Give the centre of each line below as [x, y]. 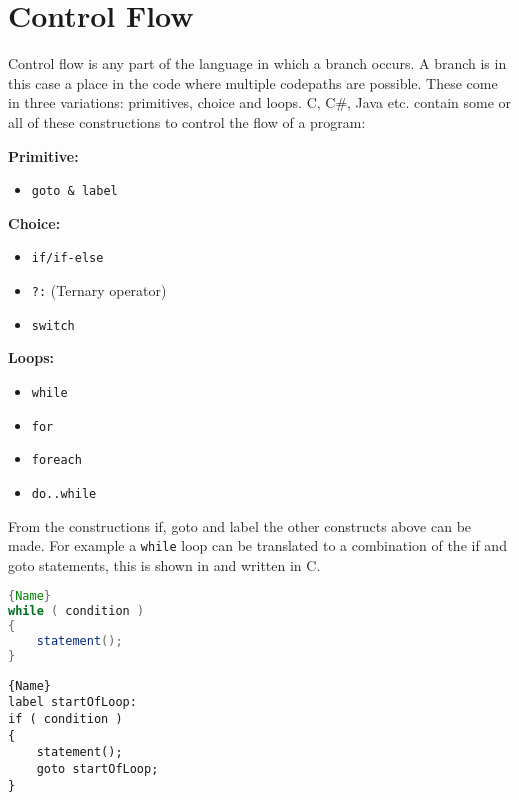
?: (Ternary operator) [99, 290]
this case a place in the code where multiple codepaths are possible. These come [253, 82]
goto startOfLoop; [97, 769]
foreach [56, 460]
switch [53, 325]
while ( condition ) [76, 611]
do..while [64, 493]
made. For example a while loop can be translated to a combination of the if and [257, 545]
